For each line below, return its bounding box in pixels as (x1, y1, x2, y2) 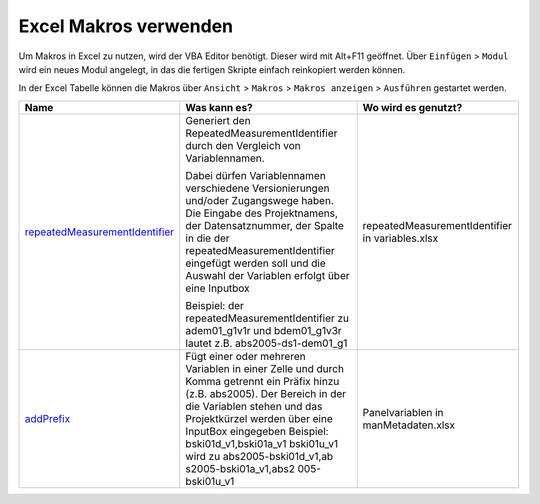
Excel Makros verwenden (18, 15, 234, 37)
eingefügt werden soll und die (185, 256, 327, 270)
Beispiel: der (185, 298, 245, 312)
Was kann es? (185, 100, 254, 114)
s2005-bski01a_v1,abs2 (185, 461, 295, 475)
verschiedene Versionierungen (185, 181, 330, 195)
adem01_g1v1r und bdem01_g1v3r (185, 323, 342, 337)
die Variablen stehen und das (185, 399, 323, 413)
